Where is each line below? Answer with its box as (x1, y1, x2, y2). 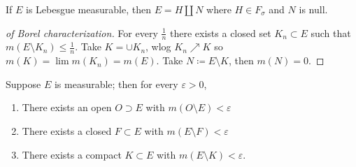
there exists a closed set (170, 25, 271, 40)
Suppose (6, 76, 41, 91)
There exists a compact (22, 147, 122, 161)
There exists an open (22, 100, 112, 115)
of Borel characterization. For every (6, 25, 158, 40)
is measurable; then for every (54, 76, 178, 91)
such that (311, 25, 351, 40)
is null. (299, 2, 328, 16)
